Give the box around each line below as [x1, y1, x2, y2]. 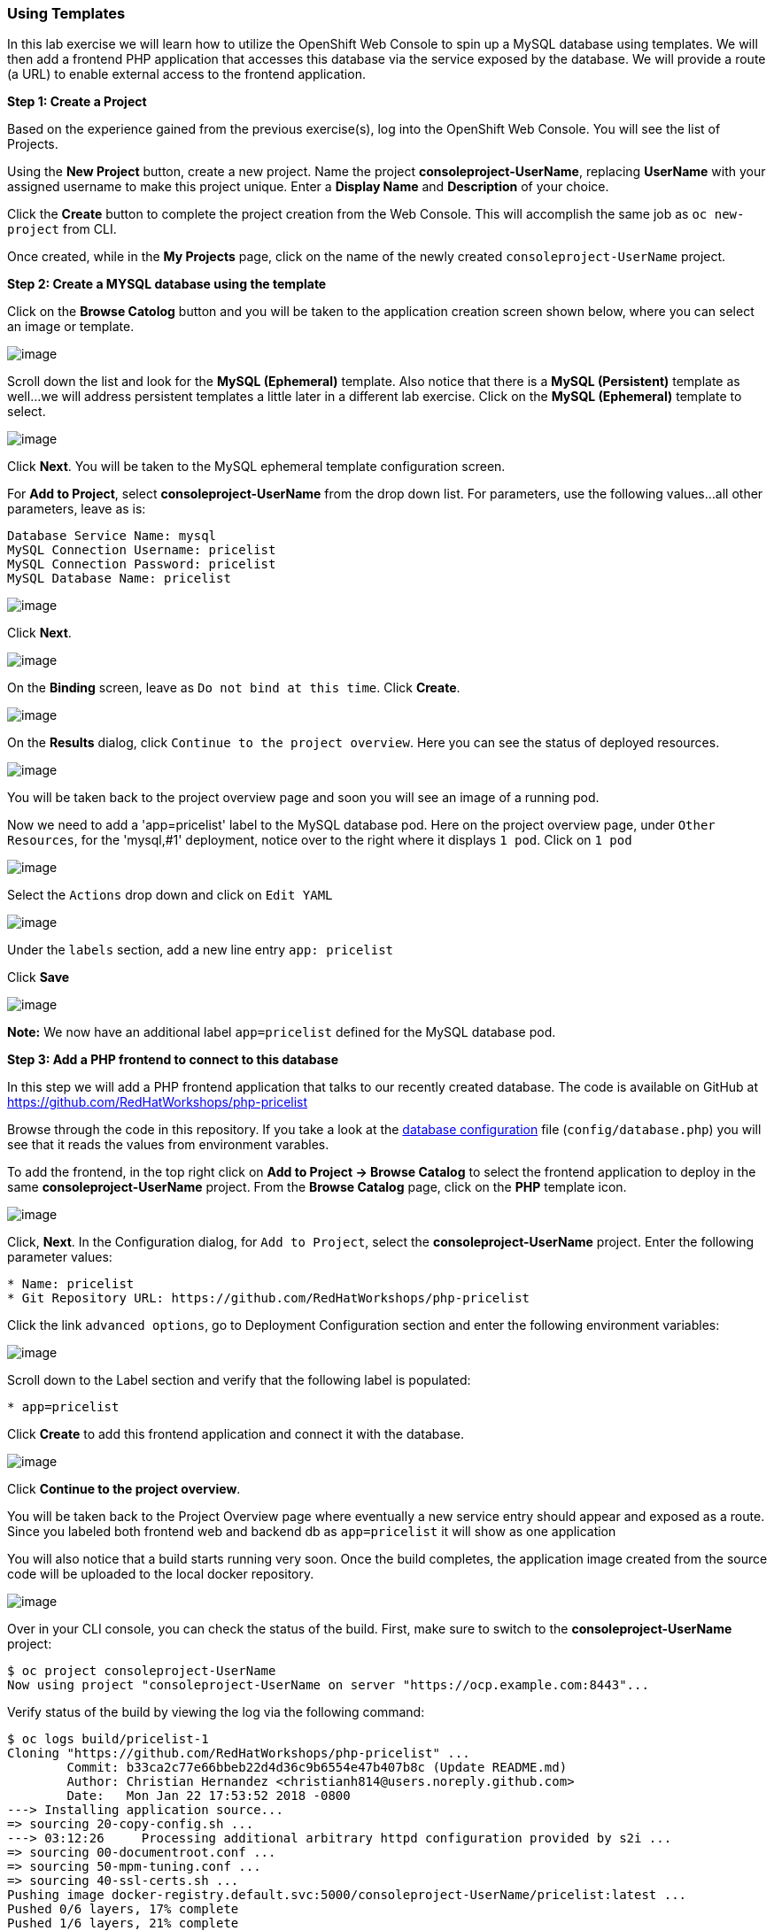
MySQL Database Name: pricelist [7, 571, 231, 586]
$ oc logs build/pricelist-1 [7, 1732, 209, 1747]
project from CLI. [7, 221, 117, 237]
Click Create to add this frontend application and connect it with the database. [7, 1426, 465, 1442]
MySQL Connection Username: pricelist [7, 543, 276, 558]
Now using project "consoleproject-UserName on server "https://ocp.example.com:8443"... [7, 1678, 649, 1693]
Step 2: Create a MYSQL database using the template [7, 276, 327, 292]
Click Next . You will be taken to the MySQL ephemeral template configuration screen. [7, 459, 506, 475]
